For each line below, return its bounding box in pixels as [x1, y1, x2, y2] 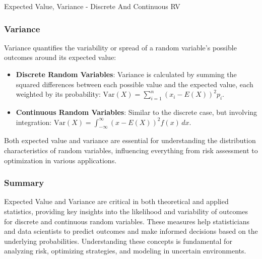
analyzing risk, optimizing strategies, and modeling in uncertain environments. [4, 245, 246, 256]
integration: [16, 116, 52, 127]
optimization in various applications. [4, 155, 117, 165]
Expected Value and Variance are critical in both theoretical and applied [4, 196, 229, 207]
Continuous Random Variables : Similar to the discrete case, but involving [16, 106, 257, 117]
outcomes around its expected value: [4, 52, 116, 62]
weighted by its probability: [16, 89, 101, 99]
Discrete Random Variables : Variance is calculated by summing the [16, 69, 237, 79]
